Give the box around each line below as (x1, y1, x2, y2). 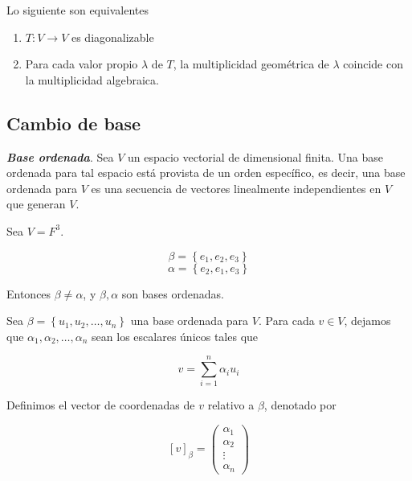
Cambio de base (6, 110, 141, 135)
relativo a (207, 397, 255, 413)
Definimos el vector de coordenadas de (6, 397, 195, 413)
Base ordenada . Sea (6, 148, 114, 165)
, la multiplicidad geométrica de (173, 55, 329, 72)
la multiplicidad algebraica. (25, 71, 159, 88)
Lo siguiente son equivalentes (6, 2, 149, 18)
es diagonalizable (71, 28, 154, 45)
